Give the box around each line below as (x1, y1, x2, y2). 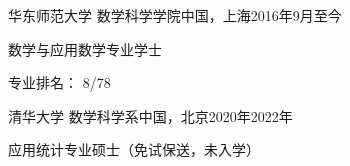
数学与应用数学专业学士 (8, 38, 162, 59)
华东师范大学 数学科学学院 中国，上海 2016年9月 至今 (8, 5, 342, 25)
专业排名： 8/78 (8, 72, 111, 93)
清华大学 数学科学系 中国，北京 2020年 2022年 (8, 105, 293, 126)
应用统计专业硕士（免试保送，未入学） (8, 139, 260, 160)
